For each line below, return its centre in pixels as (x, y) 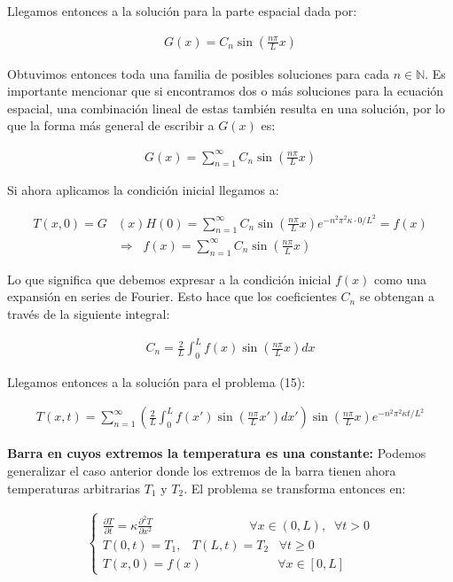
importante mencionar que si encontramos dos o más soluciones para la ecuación (226, 91)
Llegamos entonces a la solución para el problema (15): (156, 381)
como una (400, 279)
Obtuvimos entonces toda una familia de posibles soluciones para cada (199, 73)
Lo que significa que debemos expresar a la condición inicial (169, 279)
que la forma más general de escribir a (111, 125)
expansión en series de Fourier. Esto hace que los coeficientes (172, 296)
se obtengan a (397, 296)
